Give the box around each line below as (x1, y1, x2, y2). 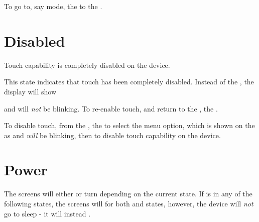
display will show (4, 86, 56, 96)
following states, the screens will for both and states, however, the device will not (4, 198, 253, 208)
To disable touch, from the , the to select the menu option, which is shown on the (4, 120, 255, 131)
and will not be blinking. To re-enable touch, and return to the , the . (4, 103, 218, 114)
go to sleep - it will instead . (4, 208, 91, 218)
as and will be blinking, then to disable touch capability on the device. (4, 130, 221, 140)
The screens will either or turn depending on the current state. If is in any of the (4, 188, 252, 199)
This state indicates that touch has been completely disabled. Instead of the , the (4, 76, 254, 87)
